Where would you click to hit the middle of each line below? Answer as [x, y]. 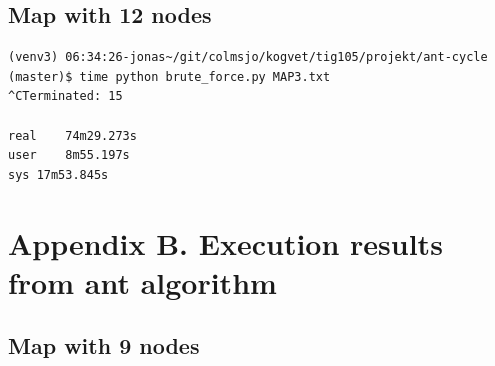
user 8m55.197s [69, 155]
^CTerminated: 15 [65, 96]
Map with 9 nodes [104, 345]
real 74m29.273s [72, 135]
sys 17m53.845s [58, 174]
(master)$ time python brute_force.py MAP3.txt [169, 76]
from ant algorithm [142, 281]
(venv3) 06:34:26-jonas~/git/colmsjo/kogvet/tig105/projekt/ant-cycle [248, 57]
